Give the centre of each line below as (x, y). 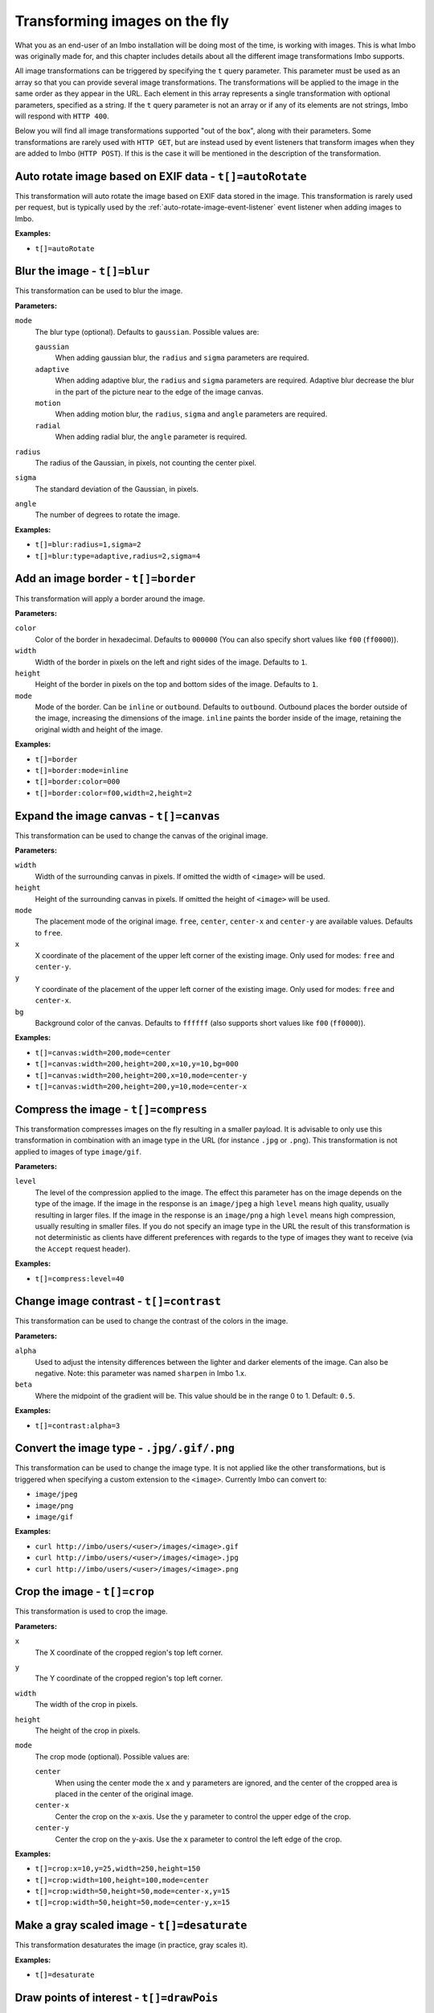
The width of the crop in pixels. (86, 1705)
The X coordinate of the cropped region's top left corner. (129, 1652)
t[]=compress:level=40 (80, 1279)
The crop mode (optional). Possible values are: (112, 1756)
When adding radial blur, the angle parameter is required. (151, 437)
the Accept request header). (83, 1249)
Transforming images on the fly (122, 21)
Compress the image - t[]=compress (111, 1109)
